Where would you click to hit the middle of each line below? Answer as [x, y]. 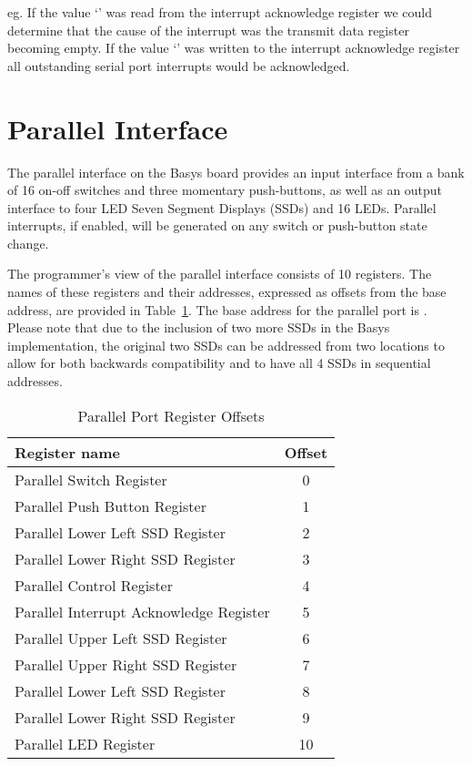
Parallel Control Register [94, 585]
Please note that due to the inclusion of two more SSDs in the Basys [199, 327]
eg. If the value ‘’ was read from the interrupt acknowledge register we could [220, 12]
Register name [68, 452]
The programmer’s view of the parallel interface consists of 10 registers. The [220, 274]
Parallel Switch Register [91, 479]
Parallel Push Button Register [110, 506]
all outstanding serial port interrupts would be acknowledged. [179, 65]
